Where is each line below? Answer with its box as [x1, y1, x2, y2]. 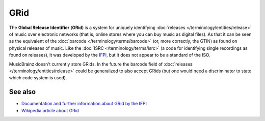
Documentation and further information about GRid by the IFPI [21, 101, 147, 107]
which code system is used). [9, 75, 67, 81]
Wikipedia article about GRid [21, 107, 79, 113]
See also [9, 88, 36, 96]
